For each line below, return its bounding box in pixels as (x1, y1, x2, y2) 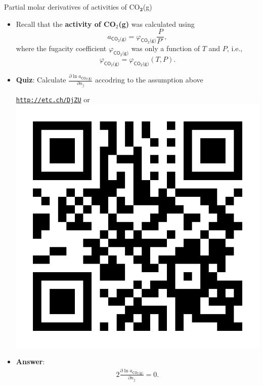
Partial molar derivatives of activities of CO (4, 2, 140, 12)
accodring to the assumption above (95, 74, 203, 84)
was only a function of (131, 43, 200, 54)
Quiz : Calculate (16, 74, 66, 84)
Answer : (16, 356, 45, 367)
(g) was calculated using (118, 18, 195, 29)
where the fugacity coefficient (16, 43, 107, 54)
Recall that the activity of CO (16, 18, 116, 29)
